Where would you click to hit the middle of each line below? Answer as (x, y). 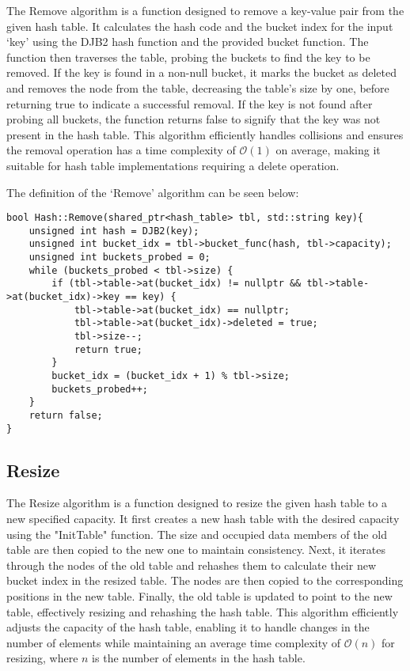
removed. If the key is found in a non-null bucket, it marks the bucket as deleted (202, 72)
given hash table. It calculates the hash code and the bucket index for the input (200, 26)
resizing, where (42, 658)
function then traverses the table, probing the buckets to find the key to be (188, 57)
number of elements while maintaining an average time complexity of (174, 642)
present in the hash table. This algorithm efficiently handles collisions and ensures (205, 134)
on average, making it (328, 150)
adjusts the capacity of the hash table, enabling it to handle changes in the (188, 627)
